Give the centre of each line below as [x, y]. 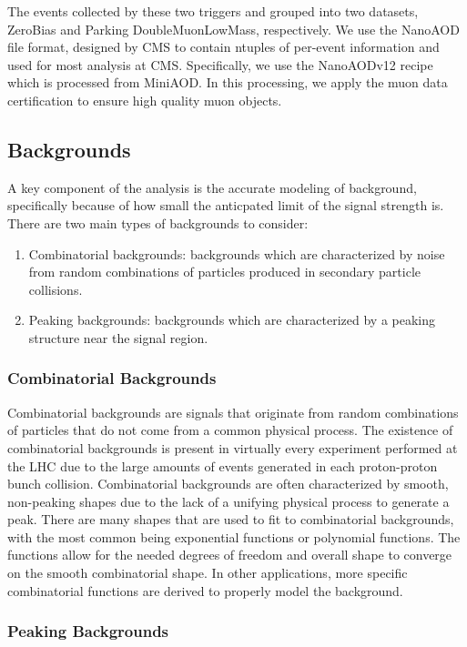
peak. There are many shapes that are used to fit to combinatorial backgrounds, [231, 519]
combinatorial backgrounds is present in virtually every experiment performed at [233, 447]
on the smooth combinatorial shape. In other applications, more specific [208, 573]
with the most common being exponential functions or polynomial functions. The [234, 536]
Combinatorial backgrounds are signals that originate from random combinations [233, 412]
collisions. [56, 289]
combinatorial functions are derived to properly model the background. [205, 590]
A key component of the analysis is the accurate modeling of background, [212, 187]
